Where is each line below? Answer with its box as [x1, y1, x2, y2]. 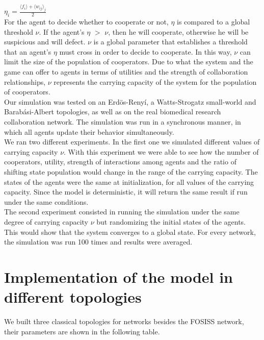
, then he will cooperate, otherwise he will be [108, 26, 249, 37]
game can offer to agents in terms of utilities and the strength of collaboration [4, 66, 248, 77]
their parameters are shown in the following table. [4, 326, 160, 336]
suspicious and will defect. [4, 36, 86, 47]
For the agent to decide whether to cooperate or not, [4, 16, 169, 27]
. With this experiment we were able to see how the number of [64, 146, 259, 157]
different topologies [4, 286, 142, 307]
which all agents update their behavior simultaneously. [4, 126, 174, 137]
